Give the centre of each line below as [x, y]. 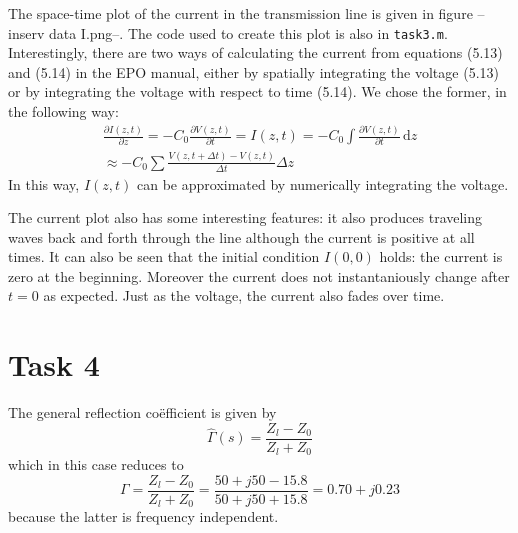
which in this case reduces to [96, 464]
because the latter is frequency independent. [143, 516]
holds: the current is [441, 256]
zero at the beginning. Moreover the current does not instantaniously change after [259, 275]
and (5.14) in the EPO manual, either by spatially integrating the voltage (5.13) [253, 71]
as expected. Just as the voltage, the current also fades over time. [244, 295]
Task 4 [54, 364]
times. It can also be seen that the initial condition [164, 256]
